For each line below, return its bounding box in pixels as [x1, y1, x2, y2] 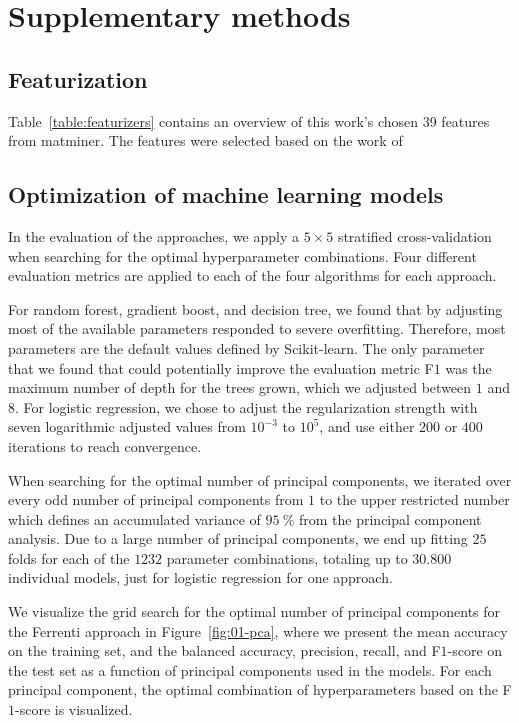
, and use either [319, 416, 415, 437]
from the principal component [298, 508, 482, 529]
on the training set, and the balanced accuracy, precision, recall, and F [8, 640, 441, 661]
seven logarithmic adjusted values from [8, 416, 246, 437]
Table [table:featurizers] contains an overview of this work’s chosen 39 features [8, 110, 490, 131]
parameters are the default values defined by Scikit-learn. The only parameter [8, 337, 485, 358]
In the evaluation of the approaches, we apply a [8, 225, 300, 246]
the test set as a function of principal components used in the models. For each [8, 659, 492, 680]
